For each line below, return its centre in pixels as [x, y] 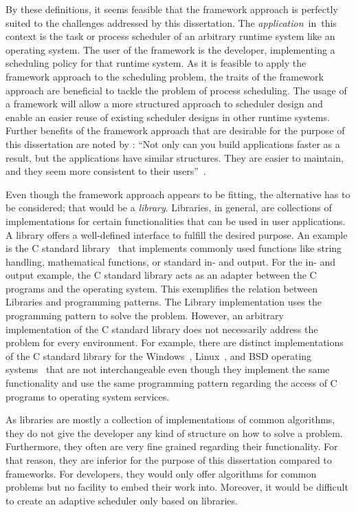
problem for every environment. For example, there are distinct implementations [175, 342]
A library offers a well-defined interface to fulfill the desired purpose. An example [177, 234]
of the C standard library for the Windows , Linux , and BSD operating [159, 355]
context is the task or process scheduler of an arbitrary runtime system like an [170, 36]
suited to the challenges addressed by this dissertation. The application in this [171, 22]
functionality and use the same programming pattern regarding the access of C [171, 383]
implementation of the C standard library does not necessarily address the [162, 329]
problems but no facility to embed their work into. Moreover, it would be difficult [177, 487]
